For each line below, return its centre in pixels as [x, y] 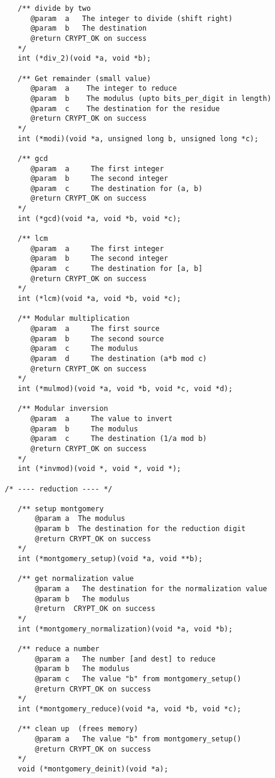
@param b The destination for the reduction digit [140, 529]
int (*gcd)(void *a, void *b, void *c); [99, 218]
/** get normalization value [76, 579]
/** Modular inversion [63, 409]
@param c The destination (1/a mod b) [119, 439]
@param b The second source [97, 339]
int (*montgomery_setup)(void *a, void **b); [110, 559]
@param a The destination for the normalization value [151, 589]
